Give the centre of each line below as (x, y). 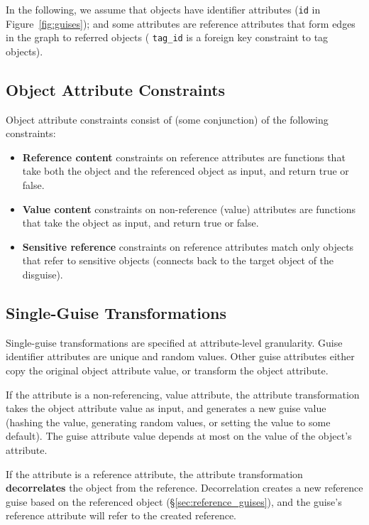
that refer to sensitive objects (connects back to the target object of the (178, 260)
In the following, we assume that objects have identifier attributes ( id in (163, 9)
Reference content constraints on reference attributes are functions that (184, 157)
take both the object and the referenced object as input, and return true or (186, 171)
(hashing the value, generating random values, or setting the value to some (168, 422)
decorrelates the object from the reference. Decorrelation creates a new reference (184, 488)
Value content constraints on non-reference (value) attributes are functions (189, 209)
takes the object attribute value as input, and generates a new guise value (166, 408)
